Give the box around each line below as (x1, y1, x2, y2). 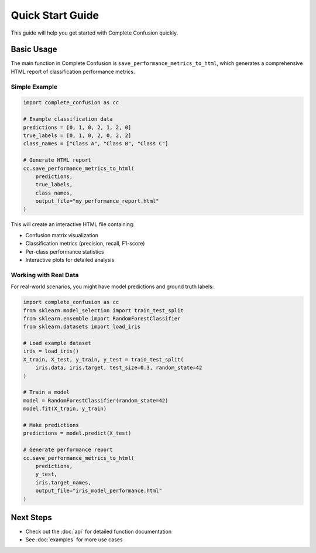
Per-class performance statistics (25, 248, 105, 255)
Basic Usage (11, 45, 57, 54)
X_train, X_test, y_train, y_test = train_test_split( (23, 356, 184, 363)
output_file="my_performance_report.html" (35, 198, 159, 204)
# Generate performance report (23, 446, 114, 453)
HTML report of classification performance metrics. (11, 68, 135, 75)
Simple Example (11, 83, 58, 91)
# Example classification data (23, 116, 114, 122)
